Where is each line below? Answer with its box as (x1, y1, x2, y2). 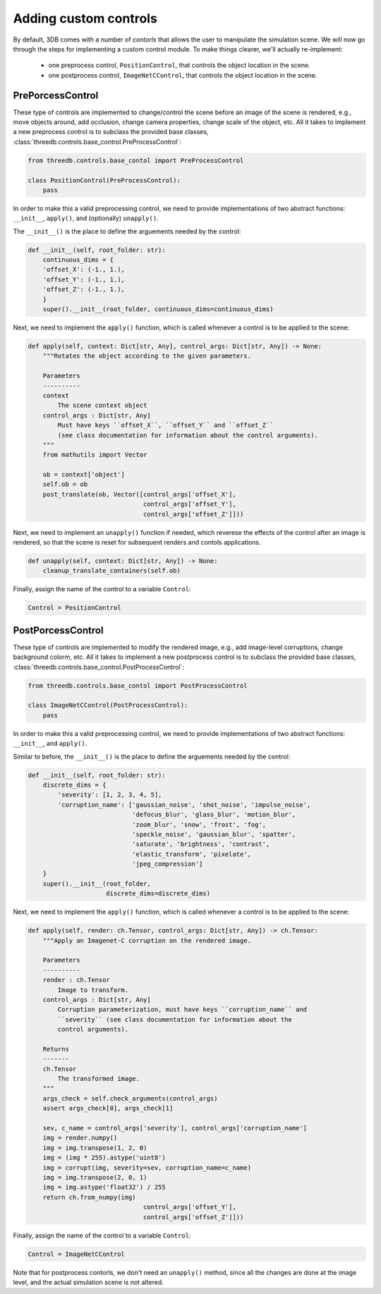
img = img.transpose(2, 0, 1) (42, 1173, 147, 1181)
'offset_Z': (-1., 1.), (42, 286, 125, 294)
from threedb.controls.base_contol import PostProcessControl (28, 682, 248, 689)
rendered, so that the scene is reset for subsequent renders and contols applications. (13, 538, 261, 547)
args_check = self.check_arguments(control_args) (42, 1094, 218, 1102)
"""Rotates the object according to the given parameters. (42, 352, 252, 360)
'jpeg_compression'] (131, 860, 203, 868)
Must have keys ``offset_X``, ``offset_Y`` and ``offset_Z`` (57, 421, 274, 430)
